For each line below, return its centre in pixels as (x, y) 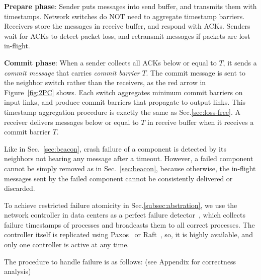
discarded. (20, 188)
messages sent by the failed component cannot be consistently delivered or (118, 178)
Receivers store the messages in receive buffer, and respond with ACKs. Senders (127, 26)
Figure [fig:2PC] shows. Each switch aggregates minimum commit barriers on (123, 92)
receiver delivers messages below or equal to (71, 122)
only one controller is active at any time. (67, 244)
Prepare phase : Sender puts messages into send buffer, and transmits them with (130, 6)
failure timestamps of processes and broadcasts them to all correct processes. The (129, 224)
